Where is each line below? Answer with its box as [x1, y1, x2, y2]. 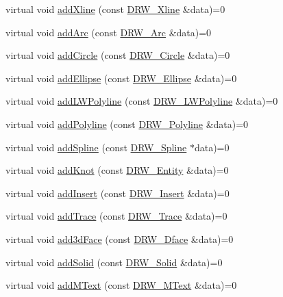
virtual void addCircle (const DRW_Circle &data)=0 [5, 48, 230, 62]
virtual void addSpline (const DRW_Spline [5, 140, 187, 154]
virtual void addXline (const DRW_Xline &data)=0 [5, 2, 225, 16]
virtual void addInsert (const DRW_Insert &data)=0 [5, 185, 230, 200]
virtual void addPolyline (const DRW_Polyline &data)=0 [5, 116, 249, 131]
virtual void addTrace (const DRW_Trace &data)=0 [5, 209, 227, 223]
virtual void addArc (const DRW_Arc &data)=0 [5, 25, 212, 39]
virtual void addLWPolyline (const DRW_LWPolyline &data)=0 [5, 94, 278, 108]
